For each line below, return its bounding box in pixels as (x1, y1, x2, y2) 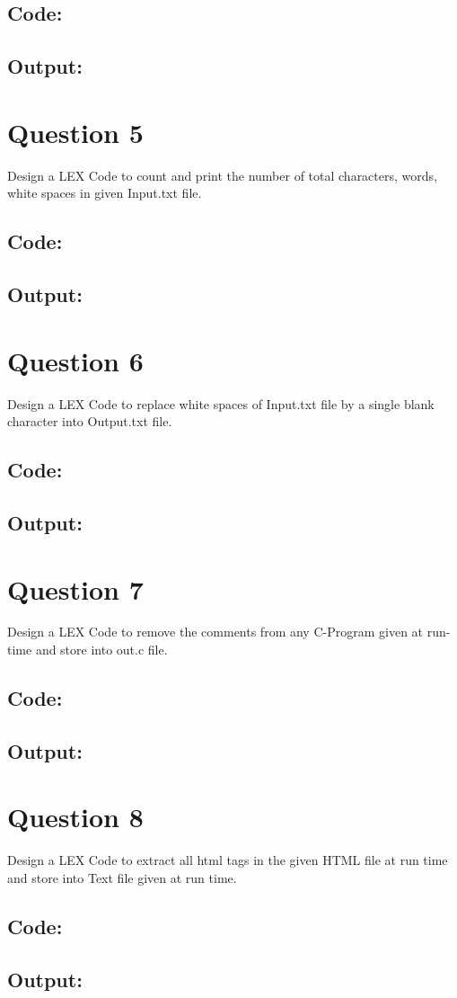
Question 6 (7, 342, 144, 379)
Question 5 (7, 113, 144, 150)
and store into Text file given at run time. (7, 868, 237, 887)
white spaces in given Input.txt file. (7, 183, 202, 202)
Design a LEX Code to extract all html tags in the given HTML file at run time (7, 851, 448, 869)
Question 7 (7, 570, 144, 607)
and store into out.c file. (35, 640, 168, 659)
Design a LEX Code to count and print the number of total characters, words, (7, 165, 437, 184)
